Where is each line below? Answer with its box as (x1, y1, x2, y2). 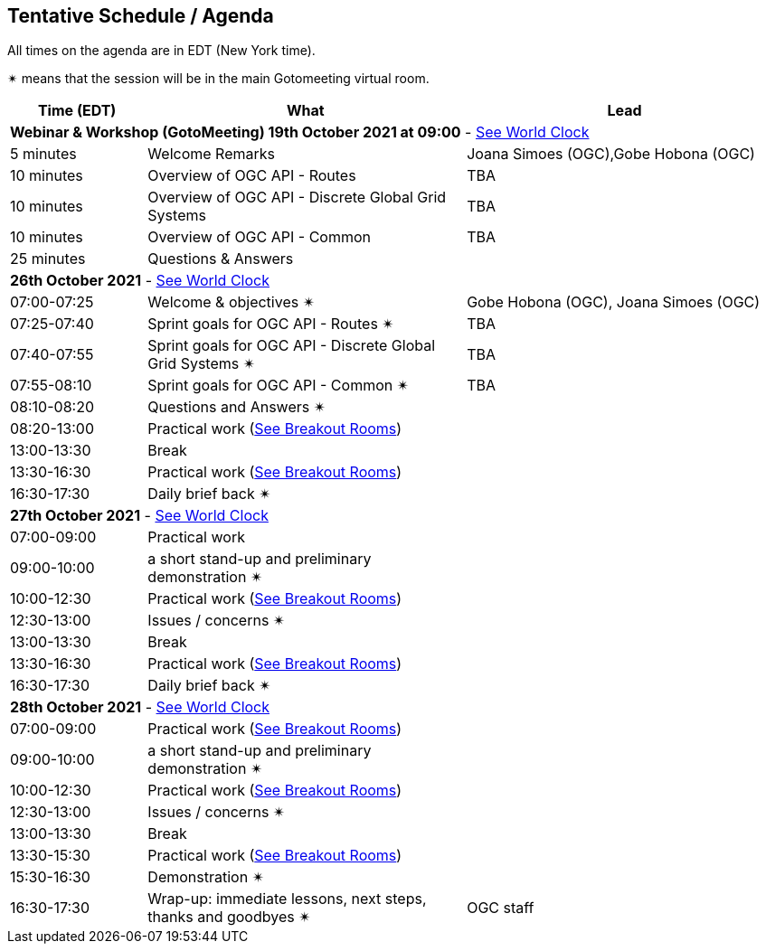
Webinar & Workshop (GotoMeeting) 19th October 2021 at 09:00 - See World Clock (10, 123, 590, 142)
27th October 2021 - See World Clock (10, 506, 269, 525)
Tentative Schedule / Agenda (7, 5, 274, 27)
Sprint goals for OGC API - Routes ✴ (147, 315, 394, 334)
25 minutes (10, 250, 86, 268)
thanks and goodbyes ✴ (147, 908, 311, 927)
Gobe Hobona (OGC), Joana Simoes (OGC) (467, 293, 761, 312)
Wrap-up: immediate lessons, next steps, (147, 890, 427, 909)
